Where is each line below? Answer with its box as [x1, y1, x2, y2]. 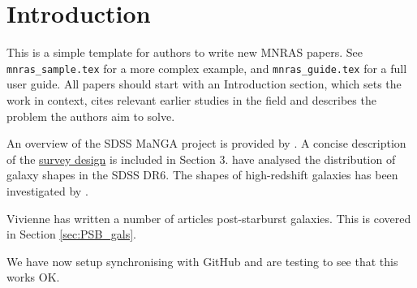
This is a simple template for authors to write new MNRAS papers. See [6, 44, 363, 61]
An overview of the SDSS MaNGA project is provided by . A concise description [6, 135, 406, 152]
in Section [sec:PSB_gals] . [6, 226, 137, 243]
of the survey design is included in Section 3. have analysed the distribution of [6, 150, 396, 167]
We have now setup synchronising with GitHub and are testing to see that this [6, 252, 398, 269]
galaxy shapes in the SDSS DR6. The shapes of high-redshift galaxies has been [6, 166, 398, 183]
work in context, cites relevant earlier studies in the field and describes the [6, 91, 376, 108]
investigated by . [6, 182, 88, 199]
